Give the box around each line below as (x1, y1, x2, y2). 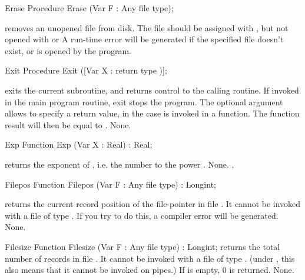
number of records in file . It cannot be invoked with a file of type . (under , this (5, 252, 295, 264)
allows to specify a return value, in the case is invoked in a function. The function (5, 107, 300, 119)
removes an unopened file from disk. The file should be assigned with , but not (5, 21, 289, 34)
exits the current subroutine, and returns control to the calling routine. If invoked (5, 84, 299, 96)
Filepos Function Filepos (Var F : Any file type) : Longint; (5, 178, 216, 190)
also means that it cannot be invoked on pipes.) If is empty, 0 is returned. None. (5, 264, 294, 276)
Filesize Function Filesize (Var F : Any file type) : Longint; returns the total (5, 240, 280, 252)
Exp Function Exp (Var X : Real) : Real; (5, 138, 152, 151)
